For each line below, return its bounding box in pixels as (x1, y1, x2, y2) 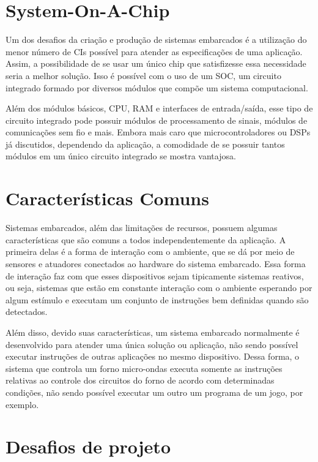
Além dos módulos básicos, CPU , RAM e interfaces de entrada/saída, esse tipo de (6, 102, 313, 115)
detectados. (6, 305, 48, 318)
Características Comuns (6, 186, 209, 211)
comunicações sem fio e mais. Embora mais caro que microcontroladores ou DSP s (6, 126, 311, 138)
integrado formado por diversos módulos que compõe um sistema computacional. (6, 81, 308, 94)
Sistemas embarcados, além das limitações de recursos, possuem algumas (6, 221, 278, 234)
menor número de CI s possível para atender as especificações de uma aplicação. (6, 45, 303, 58)
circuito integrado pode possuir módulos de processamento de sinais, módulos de (6, 113, 308, 126)
